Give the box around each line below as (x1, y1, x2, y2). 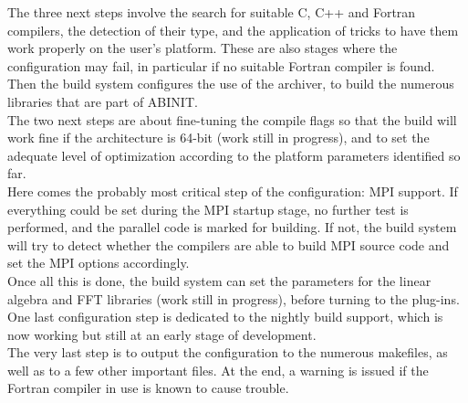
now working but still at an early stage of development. (7, 324, 317, 344)
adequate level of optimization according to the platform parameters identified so (7, 145, 461, 164)
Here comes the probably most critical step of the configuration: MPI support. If (7, 181, 458, 200)
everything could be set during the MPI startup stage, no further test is (7, 199, 409, 218)
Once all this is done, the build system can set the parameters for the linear (7, 270, 432, 290)
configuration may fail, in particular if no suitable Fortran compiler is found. (7, 56, 435, 75)
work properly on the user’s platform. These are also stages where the (7, 38, 398, 58)
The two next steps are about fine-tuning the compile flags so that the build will (7, 110, 457, 129)
